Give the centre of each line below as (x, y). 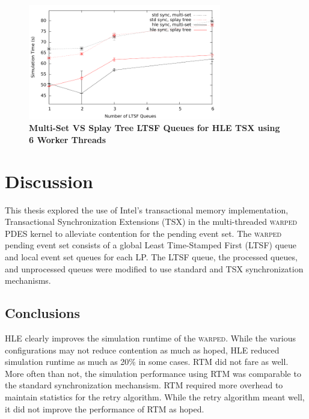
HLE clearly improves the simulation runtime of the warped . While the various (150, 338)
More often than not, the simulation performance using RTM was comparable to (153, 373)
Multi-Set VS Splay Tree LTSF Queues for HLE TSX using (154, 128)
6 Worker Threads (68, 139)
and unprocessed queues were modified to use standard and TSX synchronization (154, 268)
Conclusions (43, 313)
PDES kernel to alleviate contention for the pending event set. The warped (143, 233)
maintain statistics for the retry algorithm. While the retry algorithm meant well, (155, 397)
